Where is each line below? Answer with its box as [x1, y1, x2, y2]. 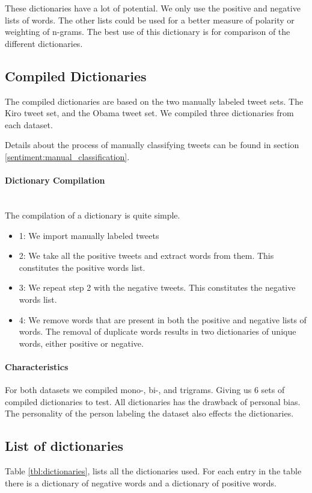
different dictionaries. [5, 37, 83, 49]
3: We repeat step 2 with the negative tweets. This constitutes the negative [19, 281, 296, 294]
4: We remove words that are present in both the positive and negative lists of [19, 313, 307, 326]
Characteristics [5, 360, 69, 373]
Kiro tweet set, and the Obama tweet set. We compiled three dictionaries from [5, 107, 294, 119]
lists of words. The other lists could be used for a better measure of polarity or [5, 13, 295, 26]
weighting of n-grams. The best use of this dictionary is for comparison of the [5, 25, 290, 38]
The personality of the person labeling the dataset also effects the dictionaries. [5, 407, 294, 420]
